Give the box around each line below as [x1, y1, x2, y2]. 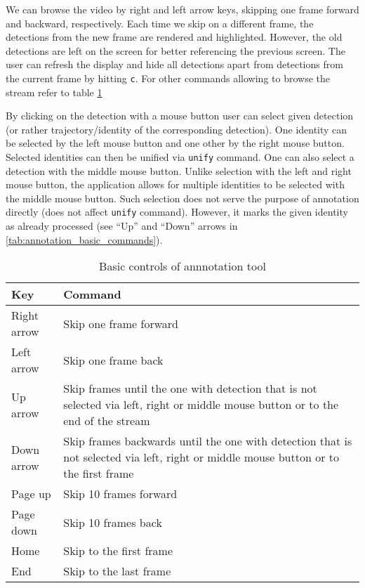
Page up [11, 485, 51, 502]
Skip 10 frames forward [63, 485, 178, 502]
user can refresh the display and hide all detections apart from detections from [6, 57, 343, 72]
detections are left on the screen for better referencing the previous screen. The [6, 43, 345, 58]
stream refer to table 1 [6, 84, 102, 99]
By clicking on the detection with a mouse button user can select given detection [6, 108, 354, 123]
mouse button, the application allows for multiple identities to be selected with [6, 177, 345, 192]
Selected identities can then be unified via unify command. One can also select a [6, 150, 354, 164]
